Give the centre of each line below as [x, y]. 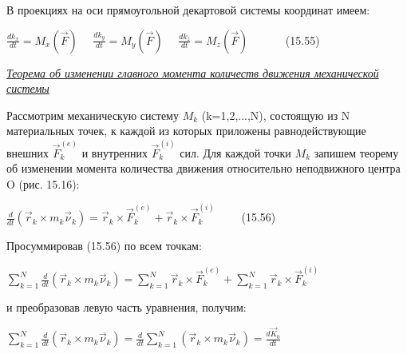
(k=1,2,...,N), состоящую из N [276, 115]
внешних [28, 152]
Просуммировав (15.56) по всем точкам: [104, 246]
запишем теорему [356, 152]
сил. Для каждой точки [235, 152]
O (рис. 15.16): [43, 183]
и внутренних [115, 152]
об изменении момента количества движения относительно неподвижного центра [203, 168]
